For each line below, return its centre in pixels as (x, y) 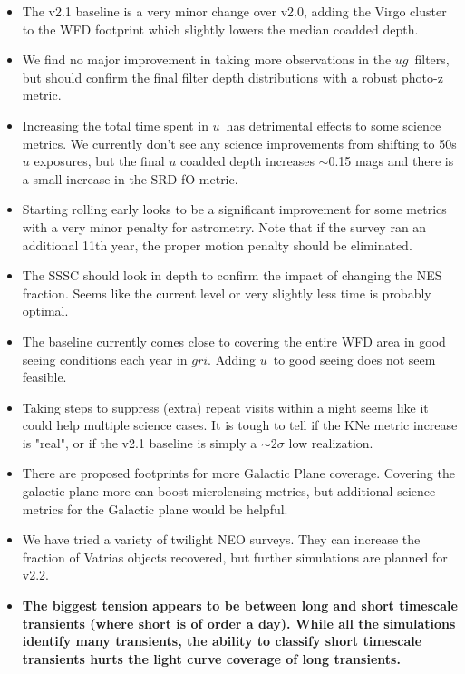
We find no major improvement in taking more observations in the (207, 59)
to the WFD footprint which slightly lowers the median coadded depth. (220, 29)
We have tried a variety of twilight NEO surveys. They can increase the (221, 539)
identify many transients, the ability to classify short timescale (222, 641)
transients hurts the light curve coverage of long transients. (211, 658)
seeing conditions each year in (105, 359)
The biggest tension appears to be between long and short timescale (240, 606)
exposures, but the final (99, 161)
